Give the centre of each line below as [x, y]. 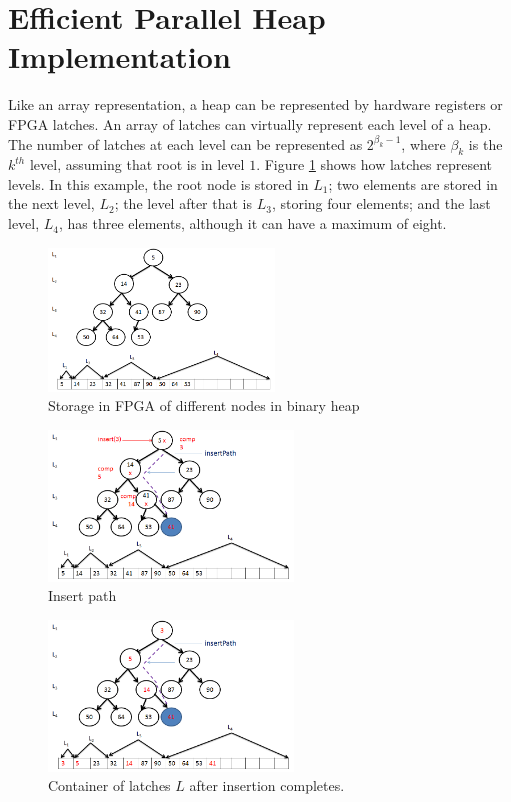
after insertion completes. [267, 785]
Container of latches [109, 785]
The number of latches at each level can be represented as [185, 143]
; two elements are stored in [413, 183]
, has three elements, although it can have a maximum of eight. [253, 223]
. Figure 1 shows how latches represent [374, 164]
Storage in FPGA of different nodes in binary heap [204, 405]
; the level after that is [183, 203]
